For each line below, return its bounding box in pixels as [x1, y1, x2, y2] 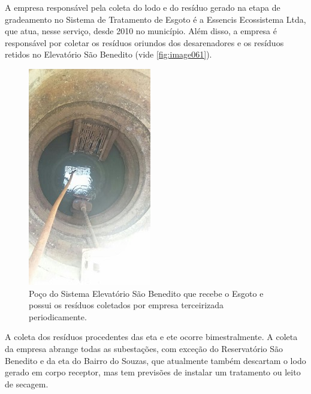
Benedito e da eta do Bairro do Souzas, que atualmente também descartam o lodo [5, 354, 306, 366]
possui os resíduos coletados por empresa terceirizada [29, 299, 224, 311]
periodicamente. [29, 310, 87, 323]
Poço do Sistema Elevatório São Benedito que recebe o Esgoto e [29, 287, 264, 299]
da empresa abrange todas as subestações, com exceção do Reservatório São [5, 342, 283, 354]
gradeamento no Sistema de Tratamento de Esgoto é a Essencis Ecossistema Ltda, [5, 13, 306, 25]
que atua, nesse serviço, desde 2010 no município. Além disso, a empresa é [5, 25, 277, 37]
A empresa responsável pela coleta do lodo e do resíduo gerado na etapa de [5, 1, 280, 13]
